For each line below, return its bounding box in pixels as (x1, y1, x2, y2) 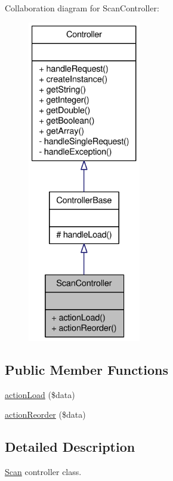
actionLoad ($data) (5, 388, 75, 400)
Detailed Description (5, 437, 135, 456)
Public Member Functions (5, 360, 168, 378)
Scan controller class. (5, 465, 82, 478)
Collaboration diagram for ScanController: (5, 2, 159, 14)
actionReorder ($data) (5, 408, 86, 421)
